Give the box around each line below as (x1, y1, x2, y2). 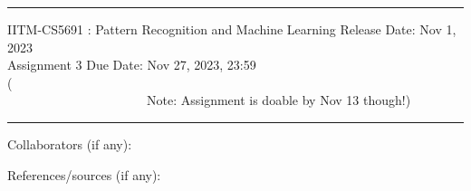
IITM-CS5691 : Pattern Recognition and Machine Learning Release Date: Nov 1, (7, 20, 457, 38)
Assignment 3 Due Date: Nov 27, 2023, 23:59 (7, 55, 256, 74)
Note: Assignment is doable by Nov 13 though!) (146, 91, 411, 110)
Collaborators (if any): (7, 134, 132, 153)
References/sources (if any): (7, 165, 161, 184)
